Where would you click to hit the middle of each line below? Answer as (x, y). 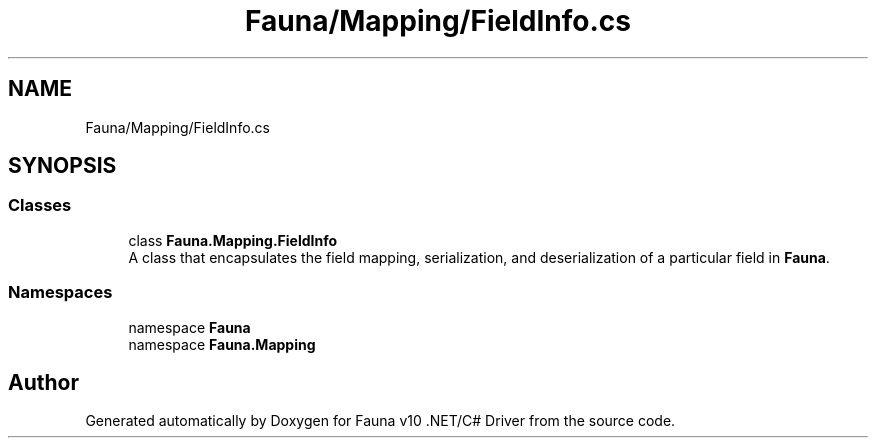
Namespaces (60, 292)
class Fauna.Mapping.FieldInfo (233, 240)
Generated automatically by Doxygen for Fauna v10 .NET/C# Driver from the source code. (380, 421)
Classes (40, 205)
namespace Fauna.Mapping (222, 344)
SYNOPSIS (62, 166)
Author (43, 382)
